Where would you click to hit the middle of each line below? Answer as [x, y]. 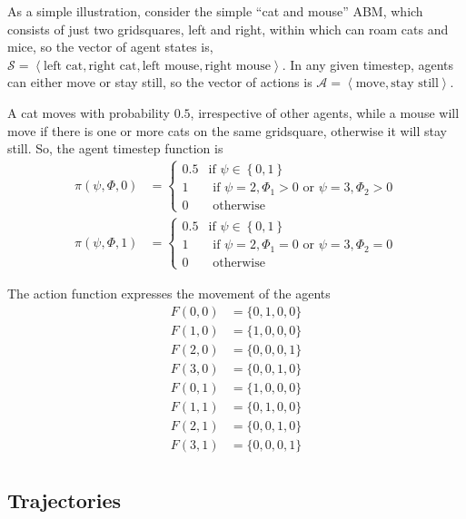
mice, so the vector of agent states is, [110, 47]
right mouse [238, 66]
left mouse [171, 66]
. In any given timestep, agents [368, 64]
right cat [113, 66]
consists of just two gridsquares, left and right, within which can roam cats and [228, 29]
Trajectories [64, 500]
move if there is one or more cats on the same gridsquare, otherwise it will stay [228, 130]
